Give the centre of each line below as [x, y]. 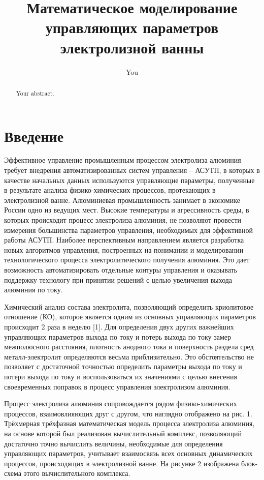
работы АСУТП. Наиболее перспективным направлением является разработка [124, 240]
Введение [34, 136]
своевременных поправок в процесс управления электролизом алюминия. [117, 386]
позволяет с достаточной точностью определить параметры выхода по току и [123, 366]
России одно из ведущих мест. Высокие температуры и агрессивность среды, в [127, 210]
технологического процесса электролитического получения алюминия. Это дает [127, 260]
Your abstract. [35, 93]
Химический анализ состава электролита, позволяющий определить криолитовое [129, 306]
